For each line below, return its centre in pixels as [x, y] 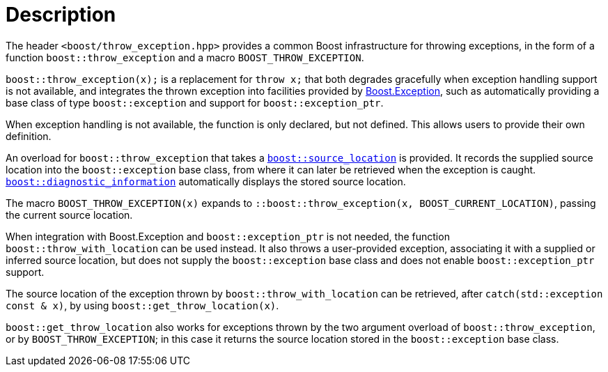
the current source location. [69, 215]
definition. [29, 136]
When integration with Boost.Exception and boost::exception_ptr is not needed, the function [228, 236]
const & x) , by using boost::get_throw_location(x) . [142, 305]
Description [61, 15]
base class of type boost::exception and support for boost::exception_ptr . [195, 102]
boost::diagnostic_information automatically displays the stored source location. [206, 181]
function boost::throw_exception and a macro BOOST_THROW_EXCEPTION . [185, 57]
